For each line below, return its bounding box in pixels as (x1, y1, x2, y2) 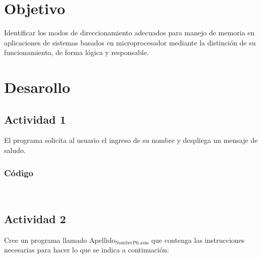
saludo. (4, 145, 26, 156)
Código (4, 166, 34, 179)
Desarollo (4, 77, 71, 97)
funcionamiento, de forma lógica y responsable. (4, 47, 149, 58)
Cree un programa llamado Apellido (4, 234, 116, 245)
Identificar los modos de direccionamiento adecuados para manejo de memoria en (4, 27, 255, 38)
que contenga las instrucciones (151, 234, 245, 245)
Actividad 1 (4, 111, 66, 127)
